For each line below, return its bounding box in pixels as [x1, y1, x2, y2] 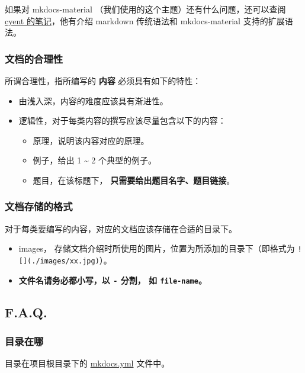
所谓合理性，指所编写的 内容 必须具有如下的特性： [5, 75, 201, 86]
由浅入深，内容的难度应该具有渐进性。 [18, 94, 168, 107]
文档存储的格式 [5, 199, 73, 214]
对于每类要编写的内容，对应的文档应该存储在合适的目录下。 [5, 222, 237, 234]
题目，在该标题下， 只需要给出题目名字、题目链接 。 [33, 173, 235, 186]
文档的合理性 [5, 51, 63, 66]
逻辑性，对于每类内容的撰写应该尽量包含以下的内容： [18, 114, 226, 127]
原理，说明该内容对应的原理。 [33, 134, 149, 146]
